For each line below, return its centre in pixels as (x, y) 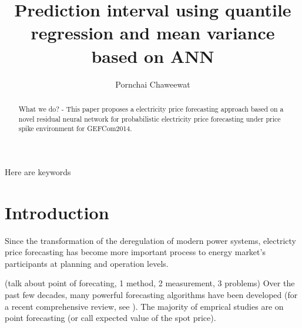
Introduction (57, 212)
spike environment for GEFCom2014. (75, 128)
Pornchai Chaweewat (153, 84)
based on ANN (153, 56)
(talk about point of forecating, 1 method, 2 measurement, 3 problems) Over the (150, 283)
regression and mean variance (153, 33)
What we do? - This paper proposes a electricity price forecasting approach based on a (151, 108)
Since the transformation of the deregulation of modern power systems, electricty (150, 240)
